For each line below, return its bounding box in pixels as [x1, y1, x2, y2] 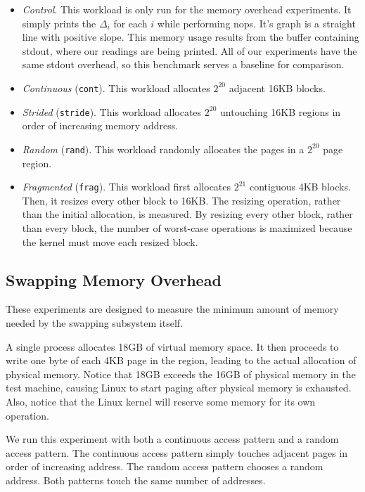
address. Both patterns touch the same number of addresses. [6, 472, 266, 487]
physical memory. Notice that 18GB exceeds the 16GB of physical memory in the [6, 366, 356, 381]
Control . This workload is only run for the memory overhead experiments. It [22, 2, 352, 16]
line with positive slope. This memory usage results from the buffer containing [22, 30, 359, 44]
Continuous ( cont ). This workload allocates [22, 80, 210, 95]
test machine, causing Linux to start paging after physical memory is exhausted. [6, 380, 352, 395]
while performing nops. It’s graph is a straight [157, 15, 356, 30]
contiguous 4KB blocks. [249, 179, 351, 194]
